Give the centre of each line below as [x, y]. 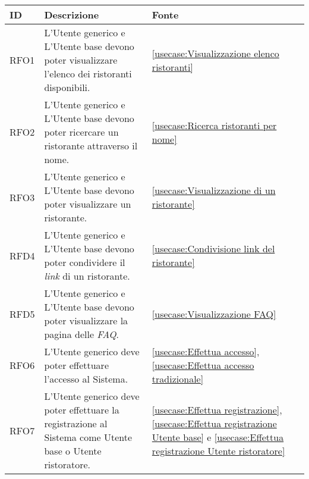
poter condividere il [85, 262]
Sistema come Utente [88, 437]
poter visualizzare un [88, 204]
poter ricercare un [81, 132]
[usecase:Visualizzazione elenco [215, 53]
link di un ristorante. [87, 276]
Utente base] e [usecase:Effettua [218, 437]
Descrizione [72, 15]
